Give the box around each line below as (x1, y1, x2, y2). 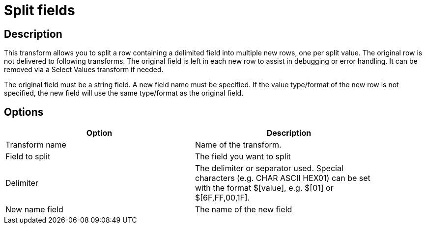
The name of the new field (195, 204, 292, 215)
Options (4, 105, 44, 118)
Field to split (5, 152, 51, 162)
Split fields (4, 2, 75, 19)
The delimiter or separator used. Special (195, 163, 343, 174)
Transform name (5, 140, 66, 150)
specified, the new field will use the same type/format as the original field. (4, 89, 244, 98)
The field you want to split (195, 152, 291, 162)
